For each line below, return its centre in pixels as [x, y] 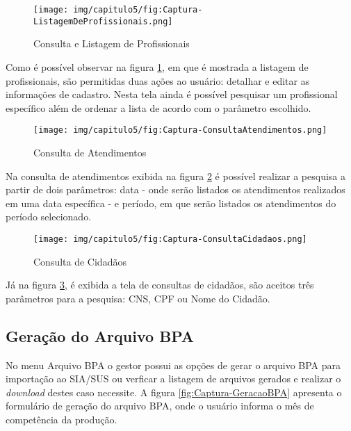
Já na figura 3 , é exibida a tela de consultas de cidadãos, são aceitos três [160, 285]
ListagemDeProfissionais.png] [103, 21]
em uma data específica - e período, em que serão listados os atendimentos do [171, 203]
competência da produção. [62, 419]
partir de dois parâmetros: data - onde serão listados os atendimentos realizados [175, 189]
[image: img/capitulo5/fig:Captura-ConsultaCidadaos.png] [170, 239]
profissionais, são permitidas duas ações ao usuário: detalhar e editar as [158, 80]
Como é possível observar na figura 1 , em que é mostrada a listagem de [157, 66]
